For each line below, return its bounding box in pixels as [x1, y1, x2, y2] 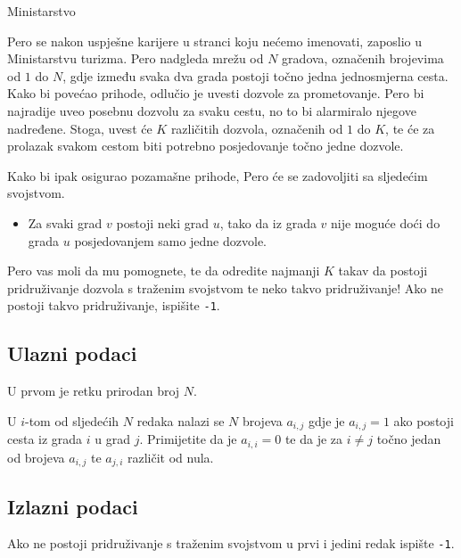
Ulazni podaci [7, 340, 137, 367]
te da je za [284, 430, 343, 448]
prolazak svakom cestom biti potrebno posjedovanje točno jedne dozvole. [7, 136, 404, 155]
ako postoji [393, 411, 454, 430]
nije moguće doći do [331, 213, 440, 232]
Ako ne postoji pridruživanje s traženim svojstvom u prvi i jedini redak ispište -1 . [7, 534, 455, 553]
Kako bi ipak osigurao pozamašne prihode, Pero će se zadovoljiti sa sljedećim [7, 166, 428, 185]
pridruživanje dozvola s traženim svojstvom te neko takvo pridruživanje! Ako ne [7, 278, 443, 297]
